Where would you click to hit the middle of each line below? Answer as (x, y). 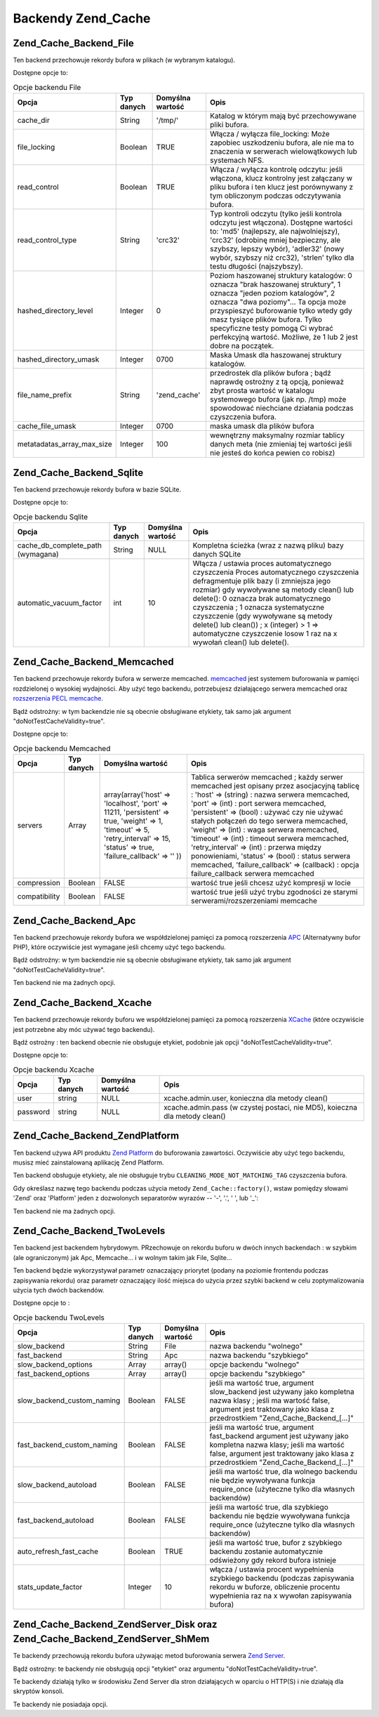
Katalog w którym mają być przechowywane (283, 116)
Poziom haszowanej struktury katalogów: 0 (281, 276)
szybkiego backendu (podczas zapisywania (282, 1578)
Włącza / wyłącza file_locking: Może (270, 134)
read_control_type (47, 240)
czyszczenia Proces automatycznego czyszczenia (276, 572)
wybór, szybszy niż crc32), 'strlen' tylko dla (282, 258)
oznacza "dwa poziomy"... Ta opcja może (278, 302)
